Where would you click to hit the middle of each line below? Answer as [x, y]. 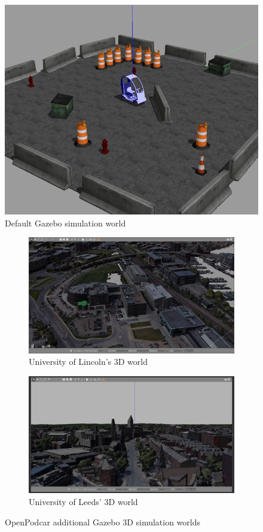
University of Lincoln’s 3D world [88, 362]
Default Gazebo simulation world [65, 223]
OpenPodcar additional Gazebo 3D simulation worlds [103, 522]
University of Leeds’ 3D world [83, 501]
